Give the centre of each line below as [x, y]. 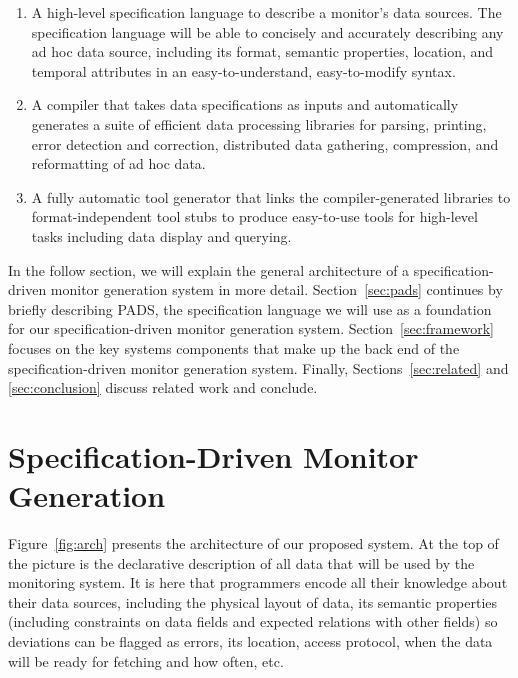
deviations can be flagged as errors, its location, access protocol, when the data [250, 640]
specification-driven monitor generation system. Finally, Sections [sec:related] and [258, 367]
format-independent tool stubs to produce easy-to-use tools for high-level [254, 216]
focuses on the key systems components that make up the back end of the [234, 347]
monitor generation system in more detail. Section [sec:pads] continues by [276, 289]
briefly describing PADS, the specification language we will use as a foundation [250, 308]
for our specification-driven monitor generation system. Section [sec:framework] [251, 328]
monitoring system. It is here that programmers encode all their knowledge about [258, 582]
